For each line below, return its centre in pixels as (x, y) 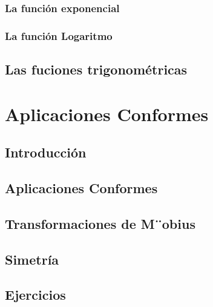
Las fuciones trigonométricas (96, 69)
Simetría (32, 259)
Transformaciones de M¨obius (100, 223)
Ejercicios (35, 295)
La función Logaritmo (59, 35)
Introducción (46, 152)
